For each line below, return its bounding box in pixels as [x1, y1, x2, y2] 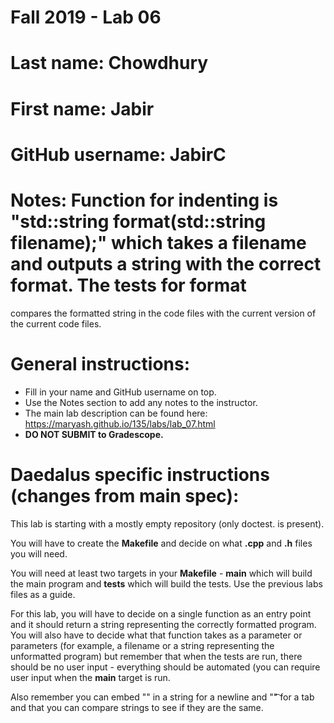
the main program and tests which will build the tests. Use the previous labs [10, 577, 323, 590]
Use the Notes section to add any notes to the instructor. [24, 396, 258, 408]
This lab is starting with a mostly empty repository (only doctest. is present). [10, 517, 325, 530]
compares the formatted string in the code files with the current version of [10, 307, 317, 319]
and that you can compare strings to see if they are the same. [10, 701, 264, 713]
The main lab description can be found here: [24, 407, 208, 419]
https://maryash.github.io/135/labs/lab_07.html [24, 417, 216, 430]
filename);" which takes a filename [10, 231, 307, 254]
